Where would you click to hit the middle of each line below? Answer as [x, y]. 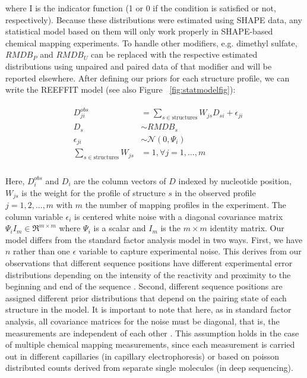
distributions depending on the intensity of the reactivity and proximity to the [148, 274]
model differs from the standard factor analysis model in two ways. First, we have [154, 239]
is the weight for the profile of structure [94, 192]
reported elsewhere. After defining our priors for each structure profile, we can [148, 78]
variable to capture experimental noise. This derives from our [190, 251]
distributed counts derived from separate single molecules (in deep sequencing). [149, 368]
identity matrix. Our [247, 228]
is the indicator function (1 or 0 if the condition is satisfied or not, [156, 8]
